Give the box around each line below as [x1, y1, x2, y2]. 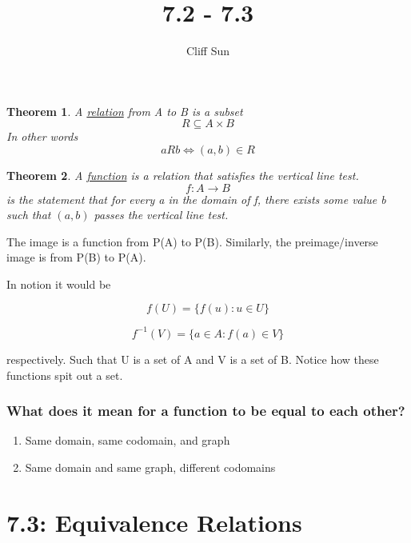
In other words [6, 128, 78, 145]
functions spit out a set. [6, 366, 123, 383]
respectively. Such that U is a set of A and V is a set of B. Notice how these [6, 350, 379, 367]
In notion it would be [6, 275, 111, 292]
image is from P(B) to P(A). [6, 249, 146, 266]
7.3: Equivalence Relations [6, 505, 302, 538]
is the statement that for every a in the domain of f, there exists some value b [6, 190, 386, 207]
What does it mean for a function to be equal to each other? [6, 401, 405, 421]
